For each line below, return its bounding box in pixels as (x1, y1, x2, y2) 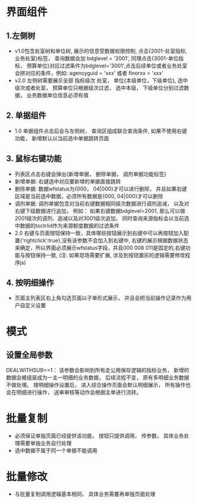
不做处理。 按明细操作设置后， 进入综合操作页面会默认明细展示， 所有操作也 (6, 382, 191, 389)
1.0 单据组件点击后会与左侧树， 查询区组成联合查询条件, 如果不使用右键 (14, 127, 187, 134)
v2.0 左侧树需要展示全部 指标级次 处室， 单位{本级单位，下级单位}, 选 (14, 77, 183, 84)
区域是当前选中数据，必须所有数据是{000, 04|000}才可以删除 (14, 192, 163, 199)
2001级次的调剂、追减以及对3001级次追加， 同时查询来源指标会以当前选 (14, 215, 189, 222)
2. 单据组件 (6, 110, 46, 121)
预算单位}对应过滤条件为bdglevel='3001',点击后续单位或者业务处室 (26, 63, 188, 69)
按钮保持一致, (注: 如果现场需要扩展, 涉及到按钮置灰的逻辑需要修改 (25, 251, 185, 258)
